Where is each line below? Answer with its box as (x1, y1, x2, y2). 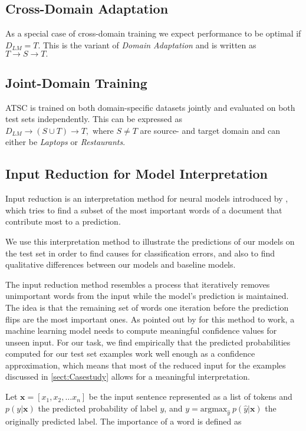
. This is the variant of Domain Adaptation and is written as (38, 38, 256, 51)
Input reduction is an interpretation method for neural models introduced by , (5, 192, 288, 205)
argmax (200, 404, 228, 413)
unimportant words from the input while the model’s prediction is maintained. (5, 289, 289, 302)
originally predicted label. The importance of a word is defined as (5, 415, 242, 427)
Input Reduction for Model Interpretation (5, 164, 268, 183)
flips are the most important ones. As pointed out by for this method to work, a (5, 312, 295, 325)
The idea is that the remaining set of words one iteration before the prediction (5, 301, 289, 313)
